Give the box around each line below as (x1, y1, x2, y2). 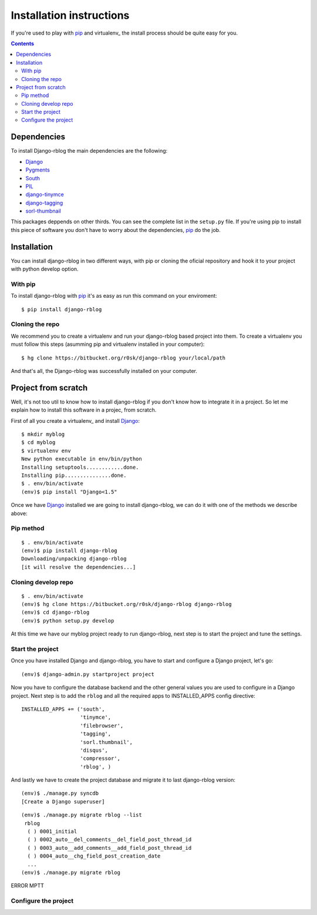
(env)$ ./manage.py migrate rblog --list (21, 812, 142, 819)
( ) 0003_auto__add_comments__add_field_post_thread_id (27, 845, 192, 851)
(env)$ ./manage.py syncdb (21, 790, 99, 797)
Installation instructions (11, 9, 130, 22)
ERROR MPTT (11, 882, 44, 889)
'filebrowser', (80, 722, 124, 729)
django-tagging (25, 199, 63, 206)
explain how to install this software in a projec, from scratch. (11, 406, 157, 413)
